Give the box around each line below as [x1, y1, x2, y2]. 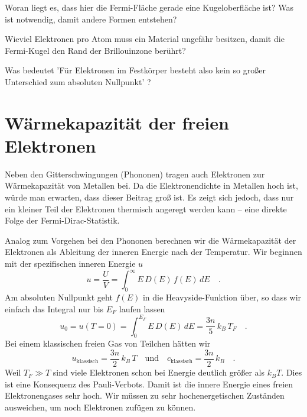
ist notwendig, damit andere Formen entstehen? [5, 12, 177, 25]
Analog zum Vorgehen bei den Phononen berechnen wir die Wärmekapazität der [5, 234, 296, 246]
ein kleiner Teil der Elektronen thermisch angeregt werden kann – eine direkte [5, 202, 287, 215]
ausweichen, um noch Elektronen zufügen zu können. [5, 400, 196, 413]
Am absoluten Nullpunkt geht [5, 290, 113, 303]
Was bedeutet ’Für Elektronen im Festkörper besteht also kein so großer [5, 64, 266, 76]
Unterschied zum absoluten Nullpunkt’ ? [5, 75, 151, 88]
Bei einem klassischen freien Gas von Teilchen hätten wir [5, 337, 211, 350]
